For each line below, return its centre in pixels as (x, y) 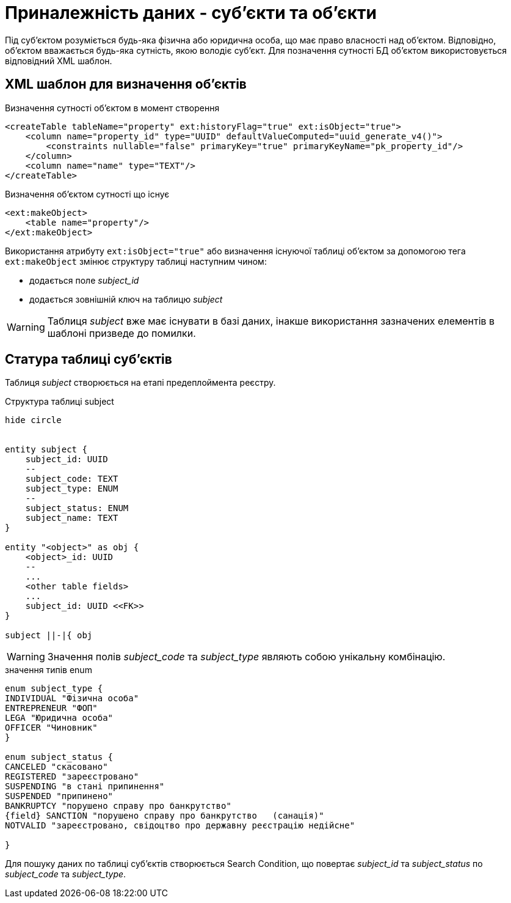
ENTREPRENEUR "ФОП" (51, 708)
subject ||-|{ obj (49, 636)
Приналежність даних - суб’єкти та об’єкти (191, 13)
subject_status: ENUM (77, 508)
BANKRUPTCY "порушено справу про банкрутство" (118, 806)
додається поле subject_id (84, 280)
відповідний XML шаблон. (59, 61)
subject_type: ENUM (72, 489)
